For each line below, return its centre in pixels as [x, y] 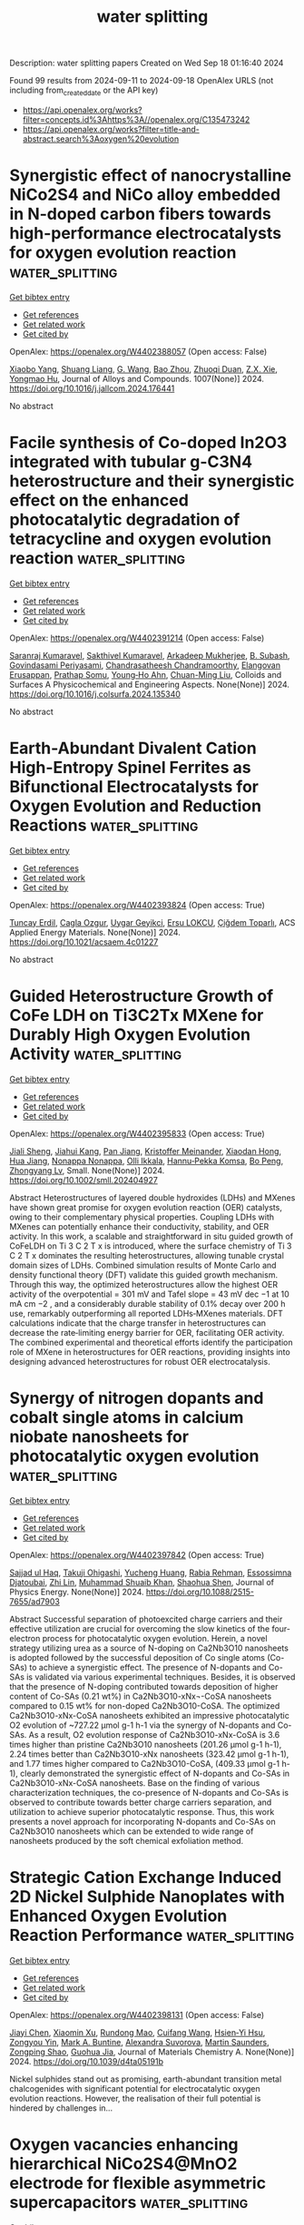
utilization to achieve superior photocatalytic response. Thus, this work [142, 1811]
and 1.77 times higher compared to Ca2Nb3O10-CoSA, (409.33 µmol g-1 [144, 1763]
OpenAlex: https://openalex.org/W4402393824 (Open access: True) [137, 905]
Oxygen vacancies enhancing [124, 2144]
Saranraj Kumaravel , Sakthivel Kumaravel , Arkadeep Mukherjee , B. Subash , [150, 655]
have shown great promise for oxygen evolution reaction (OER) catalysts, [146, 1207]
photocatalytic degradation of [125, 520]
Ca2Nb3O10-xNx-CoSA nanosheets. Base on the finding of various [135, 1783]
